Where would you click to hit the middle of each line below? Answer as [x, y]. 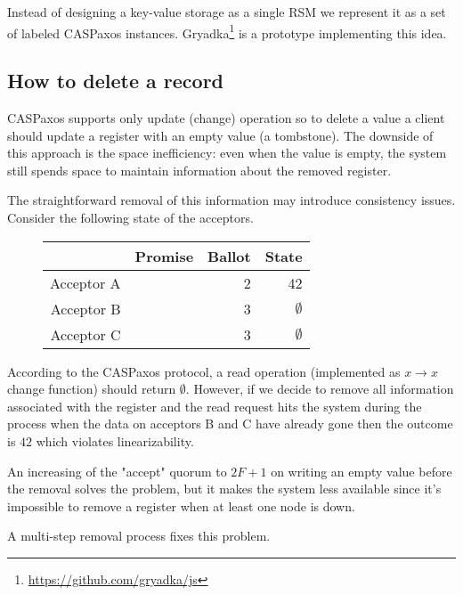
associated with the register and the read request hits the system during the [215, 406]
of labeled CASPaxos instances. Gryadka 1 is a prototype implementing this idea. [227, 31]
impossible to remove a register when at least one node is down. [181, 505]
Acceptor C [85, 334]
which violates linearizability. [115, 440]
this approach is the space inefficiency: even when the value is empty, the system [227, 153]
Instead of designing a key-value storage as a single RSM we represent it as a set [227, 12]
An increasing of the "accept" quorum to [117, 471]
